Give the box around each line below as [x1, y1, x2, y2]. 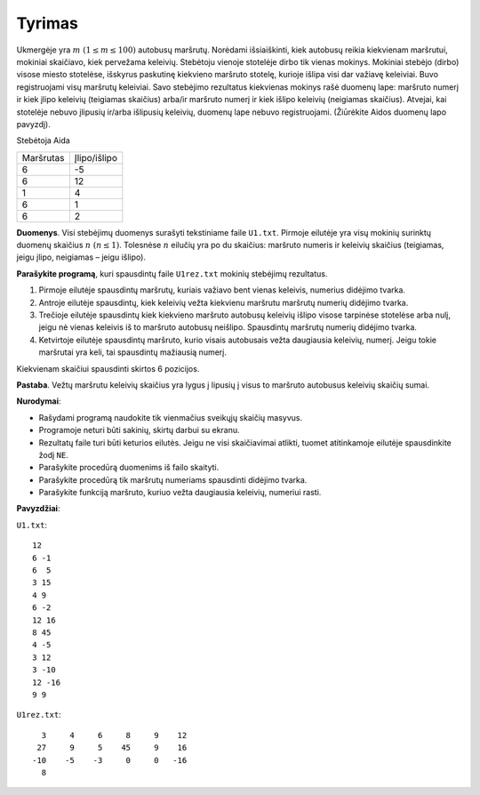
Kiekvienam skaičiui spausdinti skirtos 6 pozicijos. [16, 363, 200, 373]
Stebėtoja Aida [16, 135, 70, 146]
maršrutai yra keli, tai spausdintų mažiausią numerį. [38, 347, 227, 357]
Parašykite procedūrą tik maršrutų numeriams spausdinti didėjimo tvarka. [38, 474, 308, 485]
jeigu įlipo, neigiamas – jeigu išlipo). [16, 252, 147, 262]
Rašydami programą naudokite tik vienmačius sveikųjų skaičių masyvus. [38, 412, 302, 422]
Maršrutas [21, 151, 65, 164]
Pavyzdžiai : [16, 503, 60, 514]
